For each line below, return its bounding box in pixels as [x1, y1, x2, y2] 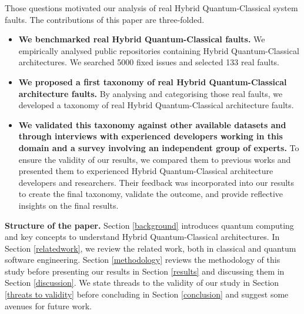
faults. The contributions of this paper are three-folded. [5, 13, 205, 25]
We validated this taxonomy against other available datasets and [18, 118, 286, 131]
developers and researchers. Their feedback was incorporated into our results [18, 176, 295, 188]
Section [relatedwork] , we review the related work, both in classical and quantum [5, 242, 296, 254]
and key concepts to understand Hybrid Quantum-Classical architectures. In [5, 231, 280, 243]
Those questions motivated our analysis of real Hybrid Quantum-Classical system [5, 2, 298, 14]
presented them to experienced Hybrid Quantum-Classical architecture [18, 165, 273, 177]
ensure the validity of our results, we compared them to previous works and [18, 153, 291, 165]
